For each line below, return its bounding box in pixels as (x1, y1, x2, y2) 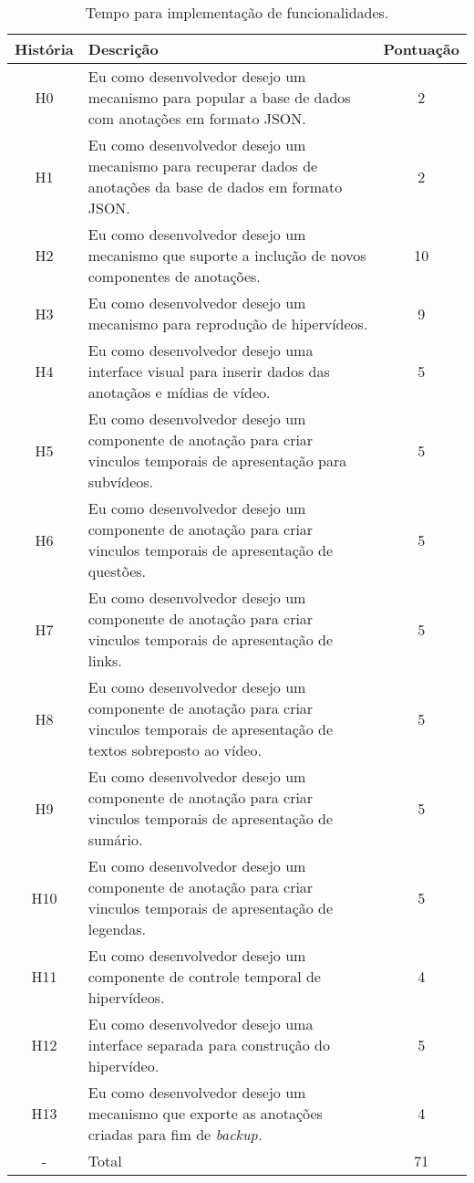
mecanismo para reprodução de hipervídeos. (88, 313, 368, 334)
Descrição (88, 38, 159, 59)
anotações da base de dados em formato (88, 176, 343, 197)
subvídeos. (88, 471, 154, 492)
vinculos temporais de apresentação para (88, 450, 347, 471)
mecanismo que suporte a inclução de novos (88, 245, 366, 266)
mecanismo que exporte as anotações (88, 1103, 323, 1124)
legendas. (88, 918, 146, 939)
